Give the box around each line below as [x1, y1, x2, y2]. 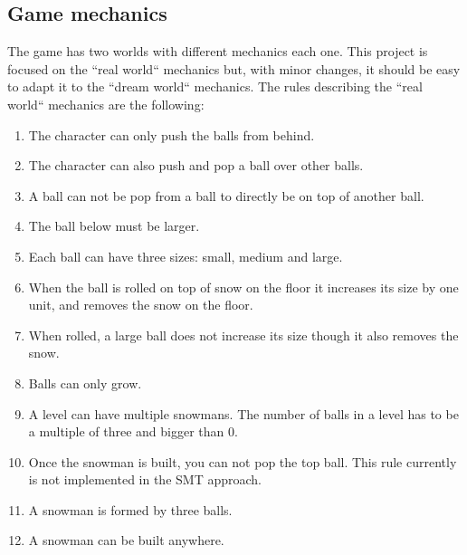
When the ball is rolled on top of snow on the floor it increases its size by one [28, 277, 459, 296]
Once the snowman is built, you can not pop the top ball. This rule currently [28, 452, 457, 471]
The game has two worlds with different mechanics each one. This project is [7, 42, 428, 61]
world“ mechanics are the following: [7, 94, 205, 113]
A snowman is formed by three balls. [28, 500, 233, 519]
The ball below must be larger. [28, 216, 200, 235]
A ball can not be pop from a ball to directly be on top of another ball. [28, 186, 424, 205]
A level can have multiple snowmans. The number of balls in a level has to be [28, 404, 459, 423]
